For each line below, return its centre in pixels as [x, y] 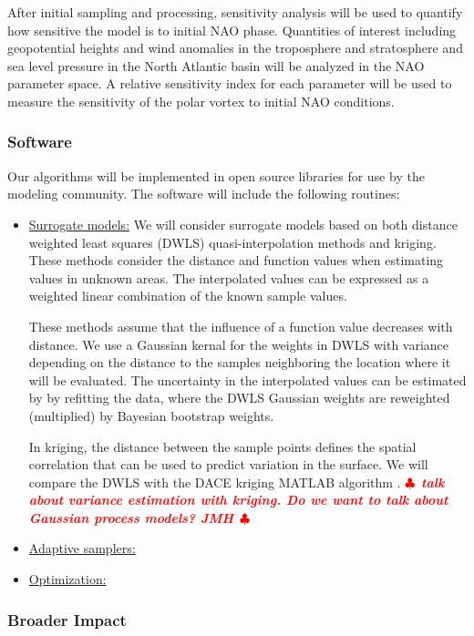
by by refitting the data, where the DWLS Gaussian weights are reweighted [239, 398]
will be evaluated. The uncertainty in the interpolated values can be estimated [247, 380]
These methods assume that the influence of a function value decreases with [241, 326]
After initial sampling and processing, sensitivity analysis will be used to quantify [235, 12]
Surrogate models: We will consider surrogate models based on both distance [243, 224]
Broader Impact [67, 619]
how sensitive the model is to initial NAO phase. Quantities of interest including [232, 30]
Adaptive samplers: [82, 548]
